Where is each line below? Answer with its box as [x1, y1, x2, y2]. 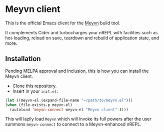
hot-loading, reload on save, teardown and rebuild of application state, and [5, 35, 159, 41]
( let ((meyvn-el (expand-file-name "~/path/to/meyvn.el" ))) [5, 98, 133, 103]
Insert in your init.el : [12, 88, 58, 94]
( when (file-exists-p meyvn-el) [5, 102, 72, 108]
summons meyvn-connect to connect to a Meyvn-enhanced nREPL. [5, 121, 141, 128]
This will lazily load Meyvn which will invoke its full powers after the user [5, 116, 151, 122]
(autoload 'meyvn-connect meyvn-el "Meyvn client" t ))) [9, 107, 128, 112]
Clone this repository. [12, 83, 57, 89]
